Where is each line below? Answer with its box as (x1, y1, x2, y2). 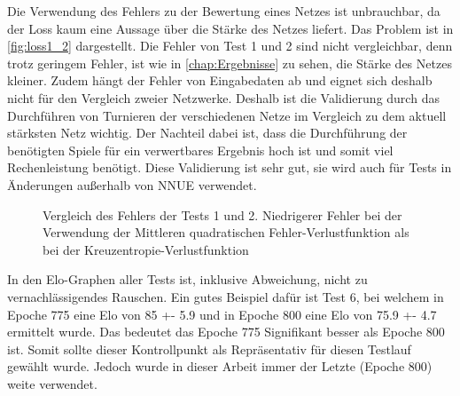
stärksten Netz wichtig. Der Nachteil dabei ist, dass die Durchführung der (7, 123, 408, 142)
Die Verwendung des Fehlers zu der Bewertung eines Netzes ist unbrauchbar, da (7, 2, 441, 20)
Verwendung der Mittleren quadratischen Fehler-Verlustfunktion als (43, 223, 409, 242)
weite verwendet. (7, 374, 97, 392)
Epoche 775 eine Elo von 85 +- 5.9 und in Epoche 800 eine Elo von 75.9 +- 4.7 (7, 305, 437, 323)
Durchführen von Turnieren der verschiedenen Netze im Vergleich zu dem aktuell (7, 106, 447, 124)
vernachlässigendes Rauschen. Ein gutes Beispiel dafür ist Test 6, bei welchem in (7, 287, 444, 305)
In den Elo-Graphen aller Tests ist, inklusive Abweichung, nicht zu (7, 270, 368, 289)
